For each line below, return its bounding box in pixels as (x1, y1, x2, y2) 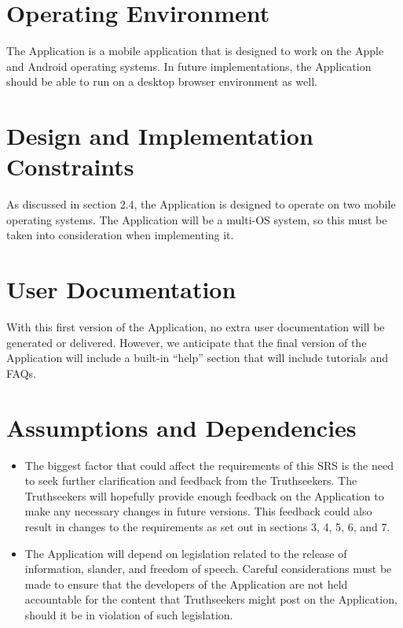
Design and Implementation (6, 120, 313, 152)
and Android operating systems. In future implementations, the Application (6, 57, 372, 74)
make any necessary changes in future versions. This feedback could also (24, 503, 372, 519)
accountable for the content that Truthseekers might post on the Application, (24, 591, 398, 608)
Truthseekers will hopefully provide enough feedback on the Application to (24, 487, 384, 504)
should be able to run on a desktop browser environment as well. (6, 73, 317, 90)
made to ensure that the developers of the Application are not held (24, 575, 348, 592)
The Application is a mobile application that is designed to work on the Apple (6, 42, 384, 59)
